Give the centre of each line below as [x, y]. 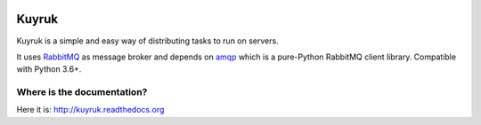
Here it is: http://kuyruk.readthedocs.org [90, 110]
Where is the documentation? [82, 92]
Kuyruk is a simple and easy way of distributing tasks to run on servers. [148, 41]
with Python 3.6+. [49, 69]
